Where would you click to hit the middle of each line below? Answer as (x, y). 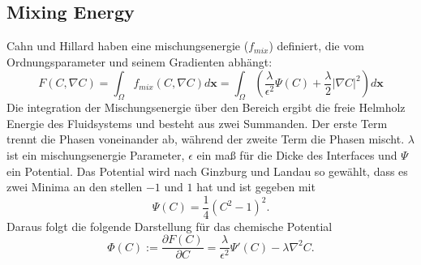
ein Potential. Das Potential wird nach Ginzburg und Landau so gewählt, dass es (207, 171)
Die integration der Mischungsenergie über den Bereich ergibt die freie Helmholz (206, 107)
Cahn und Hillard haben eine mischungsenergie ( (128, 46)
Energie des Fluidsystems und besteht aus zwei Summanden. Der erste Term (197, 123)
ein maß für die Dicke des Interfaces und (297, 154)
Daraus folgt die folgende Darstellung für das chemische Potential (170, 226)
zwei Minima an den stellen (75, 187)
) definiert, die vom (316, 46)
